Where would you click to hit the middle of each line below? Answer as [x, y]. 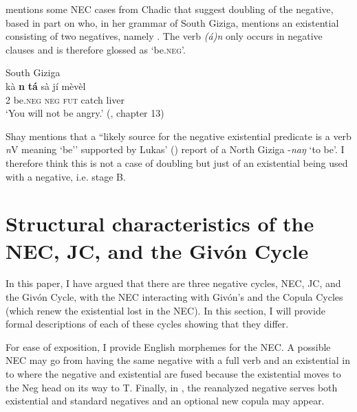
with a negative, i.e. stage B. [66, 176]
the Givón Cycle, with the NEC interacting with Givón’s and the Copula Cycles [174, 297]
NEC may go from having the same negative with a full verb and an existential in [178, 360]
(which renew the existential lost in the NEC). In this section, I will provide [165, 310]
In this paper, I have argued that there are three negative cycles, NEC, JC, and [173, 283]
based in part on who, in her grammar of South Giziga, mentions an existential [172, 22]
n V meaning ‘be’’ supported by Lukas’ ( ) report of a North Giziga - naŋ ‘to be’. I [175, 149]
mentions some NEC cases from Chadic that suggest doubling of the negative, [170, 9]
